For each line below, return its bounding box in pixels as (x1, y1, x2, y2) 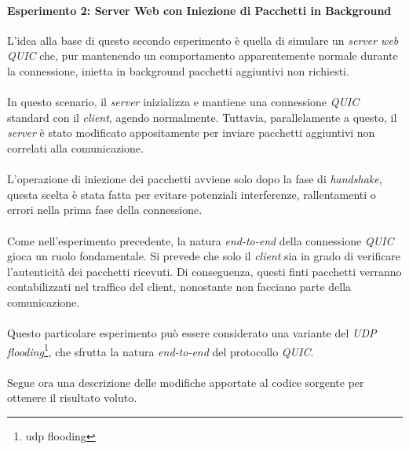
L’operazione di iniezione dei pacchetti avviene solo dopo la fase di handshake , (7, 171, 382, 187)
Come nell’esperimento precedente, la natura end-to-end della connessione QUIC (7, 232, 394, 248)
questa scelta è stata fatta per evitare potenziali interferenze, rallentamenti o (7, 186, 376, 202)
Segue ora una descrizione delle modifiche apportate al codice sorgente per (7, 374, 364, 390)
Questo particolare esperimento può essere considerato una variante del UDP (7, 325, 377, 341)
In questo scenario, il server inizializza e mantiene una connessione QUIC (7, 94, 360, 110)
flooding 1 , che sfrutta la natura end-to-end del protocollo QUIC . (7, 340, 314, 359)
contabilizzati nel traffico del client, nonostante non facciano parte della (7, 278, 352, 295)
